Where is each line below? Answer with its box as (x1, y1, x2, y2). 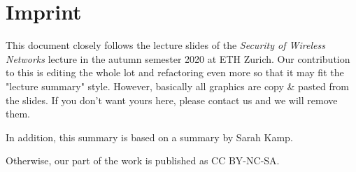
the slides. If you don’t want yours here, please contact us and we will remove (6, 92, 338, 107)
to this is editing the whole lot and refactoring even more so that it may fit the (6, 65, 344, 80)
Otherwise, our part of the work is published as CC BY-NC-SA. (6, 153, 280, 168)
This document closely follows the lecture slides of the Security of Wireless (6, 38, 325, 52)
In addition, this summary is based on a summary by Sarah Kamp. (6, 129, 293, 144)
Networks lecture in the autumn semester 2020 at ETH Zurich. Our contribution (6, 51, 350, 66)
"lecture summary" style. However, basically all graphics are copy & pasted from (6, 78, 349, 93)
